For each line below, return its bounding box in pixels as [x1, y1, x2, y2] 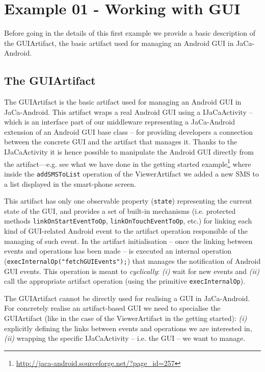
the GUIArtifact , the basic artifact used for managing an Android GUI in [4, 37, 234, 48]
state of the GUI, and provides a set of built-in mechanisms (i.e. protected [4, 205, 236, 216]
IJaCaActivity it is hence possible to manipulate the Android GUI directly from [4, 146, 254, 157]
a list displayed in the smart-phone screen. [4, 178, 136, 189]
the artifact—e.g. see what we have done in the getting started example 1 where [4, 157, 251, 169]
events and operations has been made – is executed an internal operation [4, 245, 232, 256]
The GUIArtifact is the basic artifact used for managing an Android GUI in [4, 96, 242, 107]
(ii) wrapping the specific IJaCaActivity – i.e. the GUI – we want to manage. [4, 333, 246, 343]
